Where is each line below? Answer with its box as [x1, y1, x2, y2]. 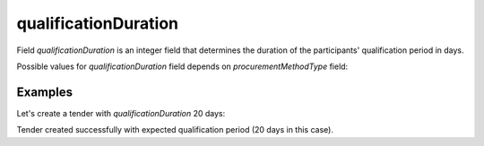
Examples [16, 84, 73, 99]
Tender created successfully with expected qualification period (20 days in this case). [16, 125, 333, 135]
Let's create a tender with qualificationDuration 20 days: [16, 107, 226, 118]
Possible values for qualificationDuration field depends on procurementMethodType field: [16, 61, 349, 72]
